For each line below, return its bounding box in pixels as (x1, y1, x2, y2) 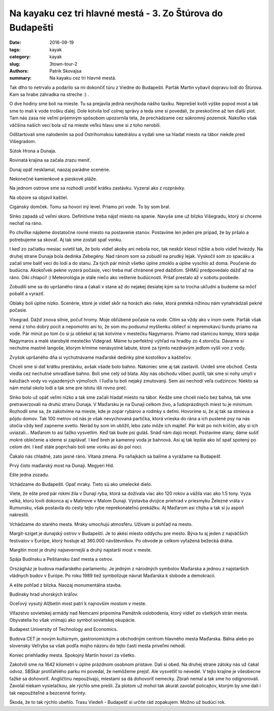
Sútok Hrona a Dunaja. (9, 148, 57, 154)
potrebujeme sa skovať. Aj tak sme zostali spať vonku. (9, 236, 123, 243)
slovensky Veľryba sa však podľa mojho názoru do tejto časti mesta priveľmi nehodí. (9, 642, 186, 649)
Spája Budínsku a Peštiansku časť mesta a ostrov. (9, 556, 114, 562)
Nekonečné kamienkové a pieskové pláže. (9, 176, 97, 182)
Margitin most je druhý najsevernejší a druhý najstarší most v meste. (9, 547, 152, 553)
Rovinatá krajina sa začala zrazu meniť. (9, 157, 91, 163)
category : (9, 54, 31, 60)
